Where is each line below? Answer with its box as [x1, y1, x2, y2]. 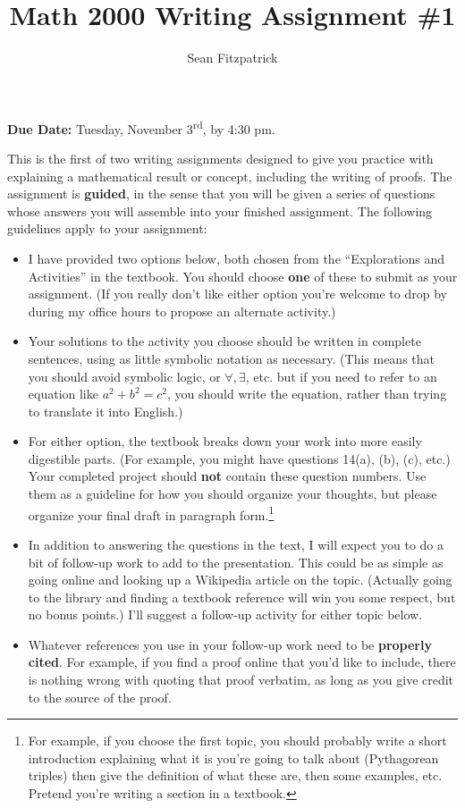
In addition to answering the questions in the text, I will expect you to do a [28, 534, 444, 553]
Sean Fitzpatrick [187, 48, 278, 67]
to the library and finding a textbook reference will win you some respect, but [28, 587, 456, 606]
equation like [28, 384, 98, 403]
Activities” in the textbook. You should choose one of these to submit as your [28, 266, 458, 285]
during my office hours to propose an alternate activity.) [28, 301, 336, 320]
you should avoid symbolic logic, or [28, 366, 221, 385]
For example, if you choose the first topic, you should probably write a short [28, 731, 447, 750]
